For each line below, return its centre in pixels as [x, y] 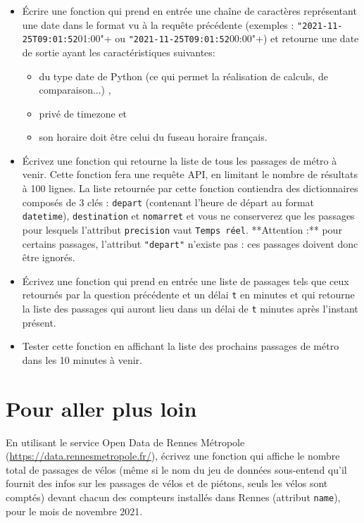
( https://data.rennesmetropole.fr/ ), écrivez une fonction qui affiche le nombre [173, 456]
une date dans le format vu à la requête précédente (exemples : [158, 24]
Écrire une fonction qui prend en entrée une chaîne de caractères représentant [189, 11]
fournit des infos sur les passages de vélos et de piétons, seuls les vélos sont [167, 483]
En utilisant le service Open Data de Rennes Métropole [125, 442]
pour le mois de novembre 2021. [74, 511]
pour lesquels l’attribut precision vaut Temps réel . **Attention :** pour [182, 229]
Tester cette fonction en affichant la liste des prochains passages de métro [181, 346]
